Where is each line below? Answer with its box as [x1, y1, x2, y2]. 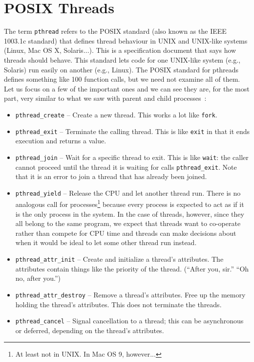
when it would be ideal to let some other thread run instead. [15, 237, 197, 248]
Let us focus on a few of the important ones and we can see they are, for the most [4, 83, 250, 93]
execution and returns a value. [15, 136, 106, 146]
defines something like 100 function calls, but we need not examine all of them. [4, 74, 240, 84]
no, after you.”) [15, 273, 61, 283]
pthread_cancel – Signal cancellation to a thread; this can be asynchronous [15, 316, 244, 326]
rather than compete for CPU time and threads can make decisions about [15, 227, 236, 238]
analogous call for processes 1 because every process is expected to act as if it [15, 198, 244, 209]
